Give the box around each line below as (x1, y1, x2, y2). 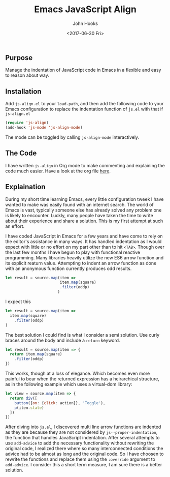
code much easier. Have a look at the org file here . (5, 168, 111, 174)
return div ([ (10, 396, 38, 401)
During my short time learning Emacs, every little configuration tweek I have (5, 196, 164, 202)
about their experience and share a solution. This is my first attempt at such (5, 218, 163, 224)
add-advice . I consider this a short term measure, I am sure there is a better (5, 462, 162, 468)
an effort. (5, 223, 25, 229)
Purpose (5, 53, 33, 62)
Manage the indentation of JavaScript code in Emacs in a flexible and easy (5, 67, 161, 73)
